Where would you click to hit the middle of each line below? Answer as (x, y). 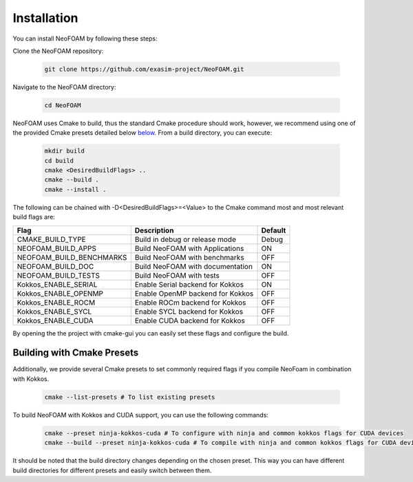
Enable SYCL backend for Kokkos (189, 311)
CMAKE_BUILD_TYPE (51, 239)
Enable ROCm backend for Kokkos (190, 303)
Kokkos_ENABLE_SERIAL (57, 284)
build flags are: (34, 217)
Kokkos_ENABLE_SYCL (54, 311)
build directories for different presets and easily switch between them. (112, 470)
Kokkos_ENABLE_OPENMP (60, 294)
